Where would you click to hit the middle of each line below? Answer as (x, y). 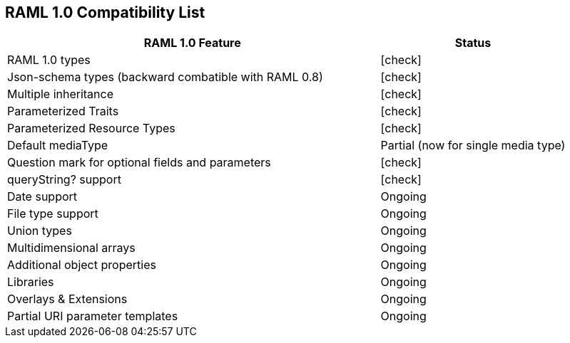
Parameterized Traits (63, 111)
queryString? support (64, 180)
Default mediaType (58, 146)
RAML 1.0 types (49, 60)
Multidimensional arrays (71, 248)
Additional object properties (82, 265)
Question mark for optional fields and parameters (139, 163)
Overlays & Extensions (67, 299)
